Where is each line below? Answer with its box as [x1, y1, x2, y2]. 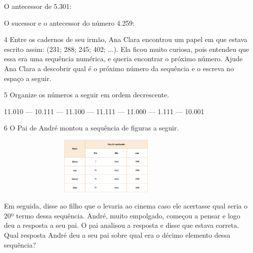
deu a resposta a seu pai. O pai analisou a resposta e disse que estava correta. [4, 220, 239, 230]
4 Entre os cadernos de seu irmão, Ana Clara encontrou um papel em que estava [4, 34, 248, 44]
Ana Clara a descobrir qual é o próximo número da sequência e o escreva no [4, 63, 234, 73]
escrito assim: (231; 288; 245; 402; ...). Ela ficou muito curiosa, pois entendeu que [4, 43, 250, 54]
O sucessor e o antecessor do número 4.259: [4, 17, 135, 28]
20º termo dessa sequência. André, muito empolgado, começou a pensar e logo [4, 210, 240, 220]
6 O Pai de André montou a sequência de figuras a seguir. [4, 123, 179, 133]
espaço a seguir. [4, 73, 51, 83]
